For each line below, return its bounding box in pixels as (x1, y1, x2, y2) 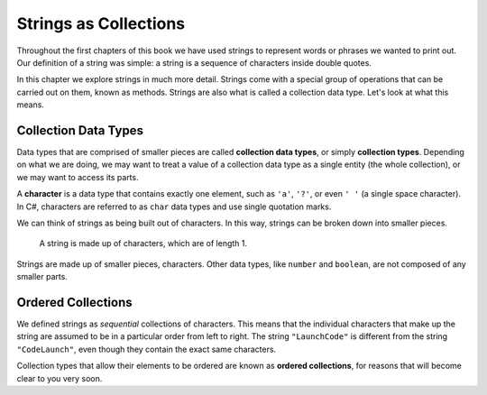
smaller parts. (16, 271, 68, 282)
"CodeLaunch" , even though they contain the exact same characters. (16, 344, 277, 354)
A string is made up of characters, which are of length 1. (39, 238, 248, 249)
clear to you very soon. (16, 372, 103, 383)
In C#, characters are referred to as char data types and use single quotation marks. (16, 201, 332, 212)
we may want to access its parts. (16, 171, 139, 182)
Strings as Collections (16, 14, 186, 33)
